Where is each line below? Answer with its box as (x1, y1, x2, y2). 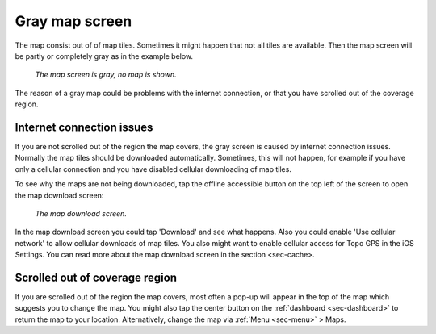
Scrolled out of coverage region (15, 270, 178, 284)
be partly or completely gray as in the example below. (15, 51, 194, 61)
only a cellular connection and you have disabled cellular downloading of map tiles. (15, 164, 292, 173)
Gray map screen (15, 12, 132, 30)
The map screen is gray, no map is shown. (35, 69, 177, 80)
